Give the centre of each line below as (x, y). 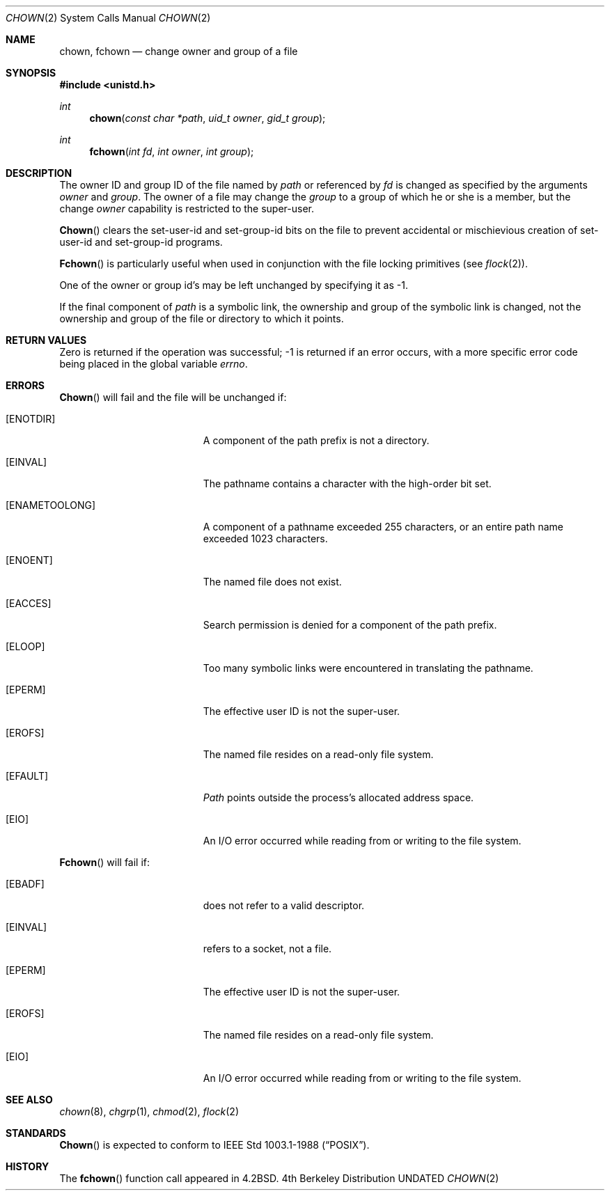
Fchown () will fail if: (105, 862)
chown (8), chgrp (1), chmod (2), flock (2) (149, 1111)
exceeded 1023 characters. (265, 538)
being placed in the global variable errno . (154, 364)
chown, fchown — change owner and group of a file (179, 51)
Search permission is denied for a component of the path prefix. (350, 625)
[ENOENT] (29, 560)
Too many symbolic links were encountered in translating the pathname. (368, 668)
